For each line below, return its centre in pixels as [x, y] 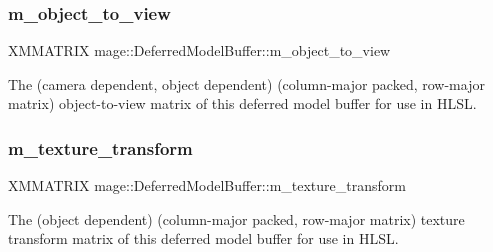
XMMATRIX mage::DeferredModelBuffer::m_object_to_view [199, 50]
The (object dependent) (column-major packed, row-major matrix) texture [236, 218]
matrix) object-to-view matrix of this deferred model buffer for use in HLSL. [242, 103]
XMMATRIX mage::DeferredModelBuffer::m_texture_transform [207, 185]
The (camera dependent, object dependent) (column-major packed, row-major [246, 83]
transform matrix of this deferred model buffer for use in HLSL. [203, 238]
